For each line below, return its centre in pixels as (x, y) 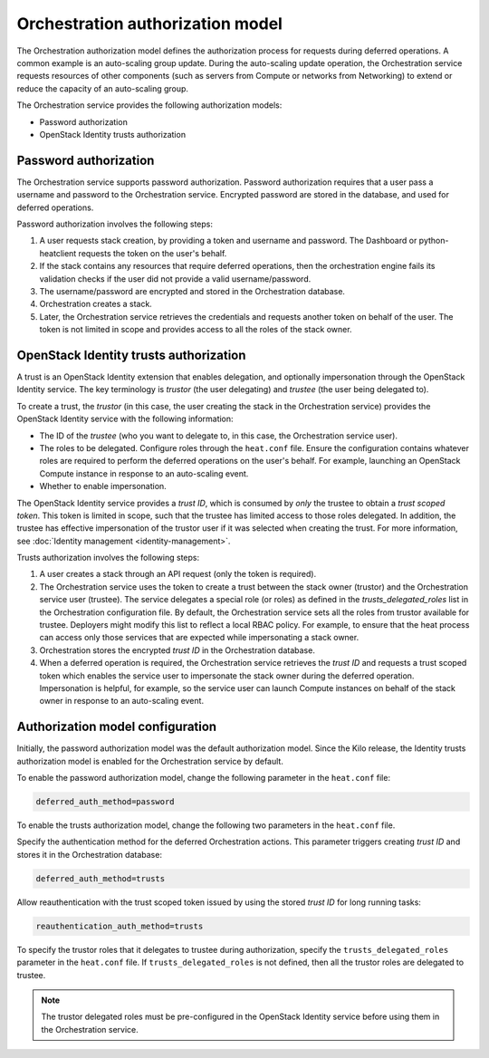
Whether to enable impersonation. (103, 486)
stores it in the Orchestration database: (90, 854)
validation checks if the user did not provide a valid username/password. (175, 279)
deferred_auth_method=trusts (101, 878)
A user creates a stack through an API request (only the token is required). (178, 574)
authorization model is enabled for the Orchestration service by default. (150, 761)
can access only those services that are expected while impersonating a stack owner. (199, 638)
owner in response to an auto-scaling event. (121, 701)
